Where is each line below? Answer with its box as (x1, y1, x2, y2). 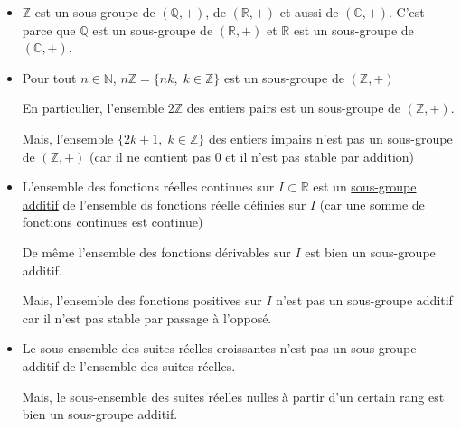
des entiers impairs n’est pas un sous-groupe (208, 128, 453, 147)
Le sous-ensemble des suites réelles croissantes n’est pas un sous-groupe (22, 339, 417, 358)
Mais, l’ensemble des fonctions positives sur (22, 291, 262, 310)
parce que (22, 20, 76, 39)
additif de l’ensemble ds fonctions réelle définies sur (22, 194, 306, 213)
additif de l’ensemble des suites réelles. (22, 356, 236, 375)
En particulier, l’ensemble (22, 98, 165, 117)
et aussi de (279, 3, 339, 21)
